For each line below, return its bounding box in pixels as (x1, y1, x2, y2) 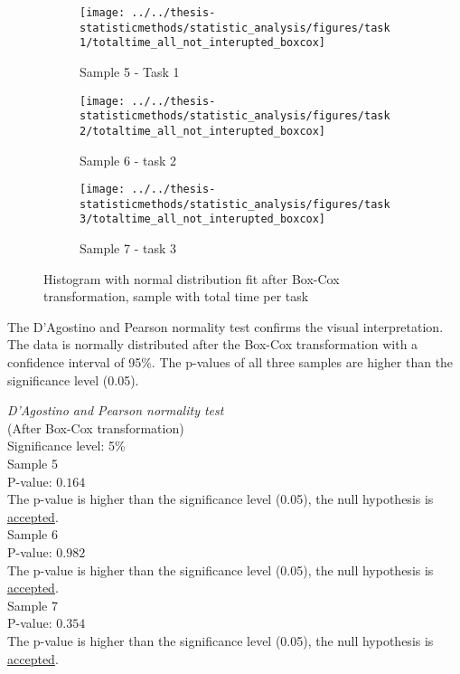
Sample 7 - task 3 (80, 239, 177, 258)
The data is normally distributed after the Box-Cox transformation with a (7, 335, 418, 354)
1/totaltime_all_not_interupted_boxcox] (80, 36, 326, 50)
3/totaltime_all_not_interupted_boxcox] (80, 213, 326, 226)
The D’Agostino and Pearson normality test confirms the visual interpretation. (7, 317, 444, 336)
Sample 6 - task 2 (80, 150, 177, 169)
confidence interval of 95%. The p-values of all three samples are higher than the (7, 353, 454, 372)
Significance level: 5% (7, 436, 126, 455)
